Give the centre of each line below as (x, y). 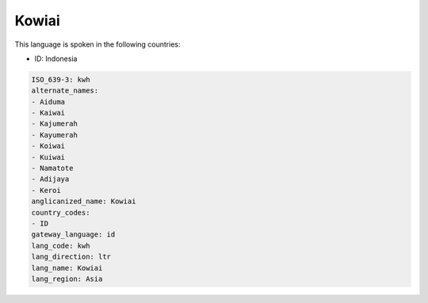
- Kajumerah (55, 124)
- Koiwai (48, 146)
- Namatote (52, 169)
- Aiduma (48, 102)
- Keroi (46, 190)
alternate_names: (65, 91)
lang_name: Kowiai (67, 268)
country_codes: (61, 212)
